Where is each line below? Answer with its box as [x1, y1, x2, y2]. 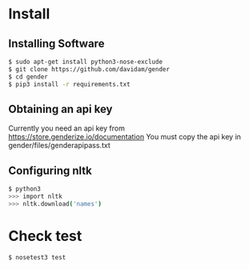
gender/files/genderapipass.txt [8, 141, 110, 151]
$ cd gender [8, 73, 48, 81]
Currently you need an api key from [8, 123, 126, 133]
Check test [8, 227, 82, 245]
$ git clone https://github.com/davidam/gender [8, 65, 171, 73]
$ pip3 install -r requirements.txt [8, 80, 131, 88]
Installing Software [8, 37, 105, 50]
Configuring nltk [8, 163, 92, 177]
